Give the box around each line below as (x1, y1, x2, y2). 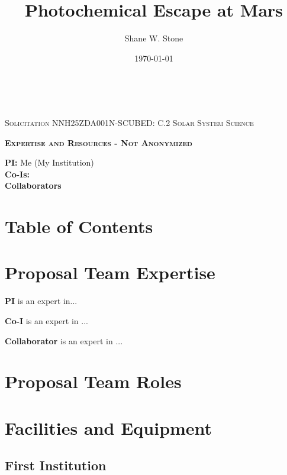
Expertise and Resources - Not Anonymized (5, 136, 192, 148)
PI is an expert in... (5, 295, 78, 307)
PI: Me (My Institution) (5, 156, 94, 169)
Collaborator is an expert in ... (5, 334, 123, 347)
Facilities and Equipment (5, 415, 212, 440)
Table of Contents (5, 214, 153, 238)
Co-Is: (5, 167, 30, 180)
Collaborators (5, 179, 62, 192)
